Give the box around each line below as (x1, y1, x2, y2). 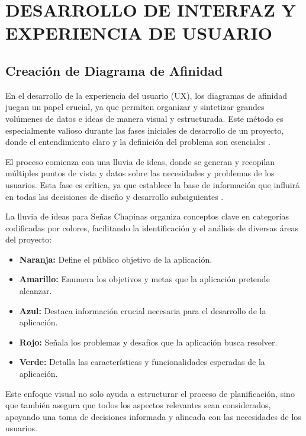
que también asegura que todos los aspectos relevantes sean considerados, (5, 399, 271, 411)
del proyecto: (5, 233, 52, 246)
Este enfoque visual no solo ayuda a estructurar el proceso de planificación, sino (5, 387, 295, 399)
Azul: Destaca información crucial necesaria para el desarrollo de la (19, 304, 266, 316)
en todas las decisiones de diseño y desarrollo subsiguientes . (5, 190, 224, 202)
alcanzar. (19, 285, 52, 297)
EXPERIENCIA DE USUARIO (5, 21, 272, 45)
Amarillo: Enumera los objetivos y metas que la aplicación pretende (19, 273, 270, 285)
